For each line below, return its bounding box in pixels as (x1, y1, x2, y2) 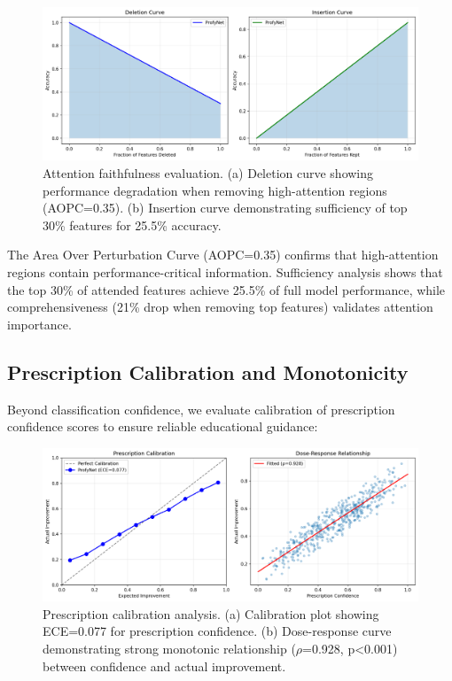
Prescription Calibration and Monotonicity (7, 358, 409, 385)
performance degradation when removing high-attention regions (43, 181, 387, 199)
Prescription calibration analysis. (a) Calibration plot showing (43, 604, 379, 623)
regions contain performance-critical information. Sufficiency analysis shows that (7, 263, 443, 282)
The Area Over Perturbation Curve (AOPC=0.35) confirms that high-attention (7, 245, 439, 264)
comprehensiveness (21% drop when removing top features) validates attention (7, 298, 433, 316)
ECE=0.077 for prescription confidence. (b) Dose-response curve (43, 622, 392, 640)
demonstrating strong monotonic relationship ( (43, 639, 296, 658)
